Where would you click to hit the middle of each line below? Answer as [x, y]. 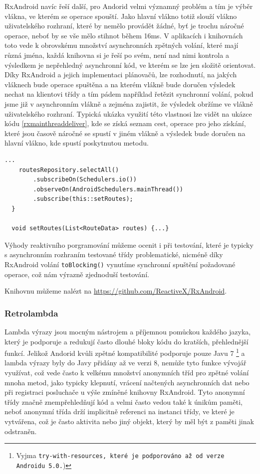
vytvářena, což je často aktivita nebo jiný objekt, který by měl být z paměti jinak [129, 421]
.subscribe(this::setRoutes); [83, 199]
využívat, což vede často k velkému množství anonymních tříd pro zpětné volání [127, 372]
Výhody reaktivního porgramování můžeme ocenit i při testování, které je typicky [129, 244]
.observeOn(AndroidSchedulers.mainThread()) [108, 189]
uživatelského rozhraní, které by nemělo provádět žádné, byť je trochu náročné [124, 26]
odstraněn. [21, 431]
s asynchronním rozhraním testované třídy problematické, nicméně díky [114, 254]
